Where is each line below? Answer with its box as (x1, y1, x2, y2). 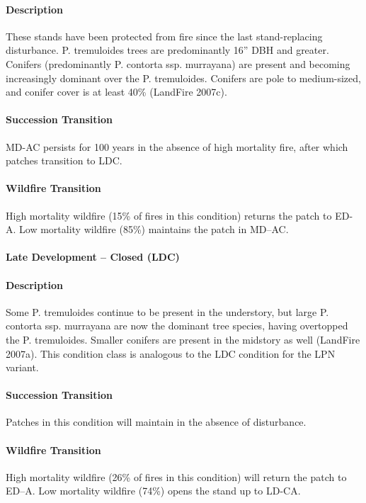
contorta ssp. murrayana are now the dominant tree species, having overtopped (6, 318, 348, 333)
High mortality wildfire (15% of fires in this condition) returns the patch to (6, 208, 332, 222)
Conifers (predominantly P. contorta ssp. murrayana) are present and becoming (6, 56, 350, 71)
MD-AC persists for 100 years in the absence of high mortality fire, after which (6, 139, 348, 154)
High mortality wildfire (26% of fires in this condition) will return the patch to (6, 469, 347, 484)
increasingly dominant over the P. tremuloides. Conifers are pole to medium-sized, (6, 70, 361, 85)
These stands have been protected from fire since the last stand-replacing (6, 28, 323, 43)
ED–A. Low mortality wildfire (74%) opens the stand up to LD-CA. (6, 483, 301, 498)
